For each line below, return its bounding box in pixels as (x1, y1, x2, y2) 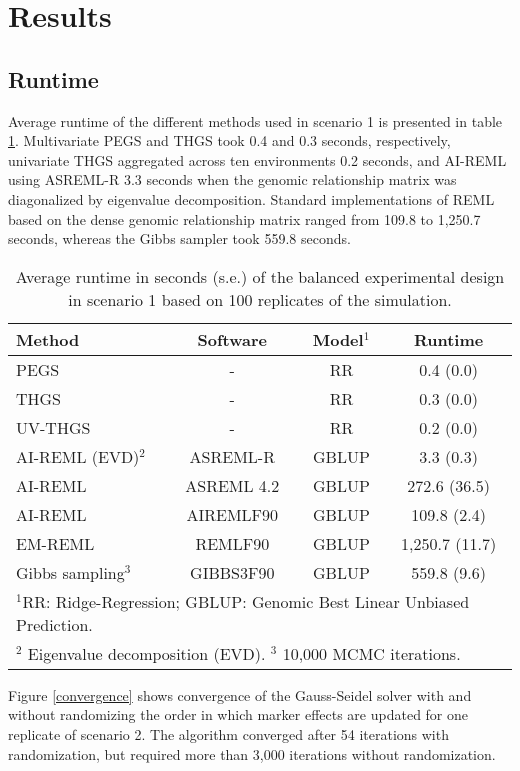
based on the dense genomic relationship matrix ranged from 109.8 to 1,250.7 (8, 208, 481, 229)
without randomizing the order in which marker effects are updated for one (8, 704, 469, 725)
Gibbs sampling (16, 560, 125, 584)
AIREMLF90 (186, 502, 279, 526)
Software (197, 327, 267, 351)
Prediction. (16, 612, 93, 636)
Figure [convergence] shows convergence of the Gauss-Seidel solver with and (8, 684, 472, 705)
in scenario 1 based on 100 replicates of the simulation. (68, 287, 452, 311)
